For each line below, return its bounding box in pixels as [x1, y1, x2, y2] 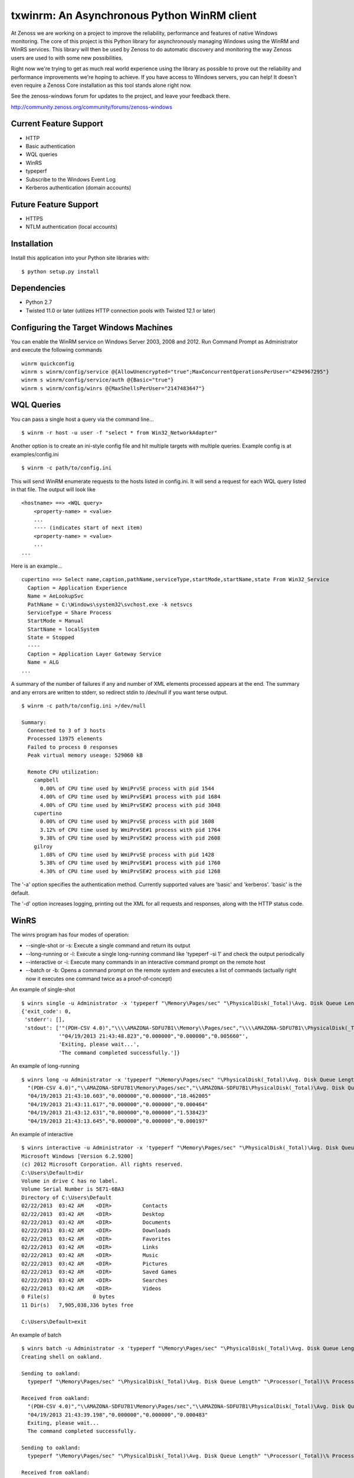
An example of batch [11, 1331, 62, 1338]
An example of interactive [11, 1131, 74, 1137]
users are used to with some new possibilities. [11, 54, 123, 61]
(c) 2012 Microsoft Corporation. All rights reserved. [21, 1161, 183, 1168]
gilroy [33, 843, 53, 850]
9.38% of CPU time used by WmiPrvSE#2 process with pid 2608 [40, 835, 221, 842]
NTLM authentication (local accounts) [25, 223, 118, 231]
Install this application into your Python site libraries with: [11, 254, 150, 261]
